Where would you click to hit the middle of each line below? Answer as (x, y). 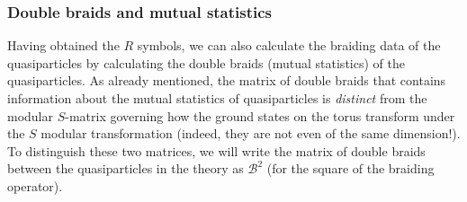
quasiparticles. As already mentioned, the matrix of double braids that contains (227, 80)
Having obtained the (63, 45)
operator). (35, 185)
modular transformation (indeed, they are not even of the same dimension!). (251, 133)
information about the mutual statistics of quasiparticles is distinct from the (217, 98)
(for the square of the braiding (350, 168)
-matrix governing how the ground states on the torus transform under (260, 115)
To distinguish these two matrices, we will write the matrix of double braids (216, 150)
